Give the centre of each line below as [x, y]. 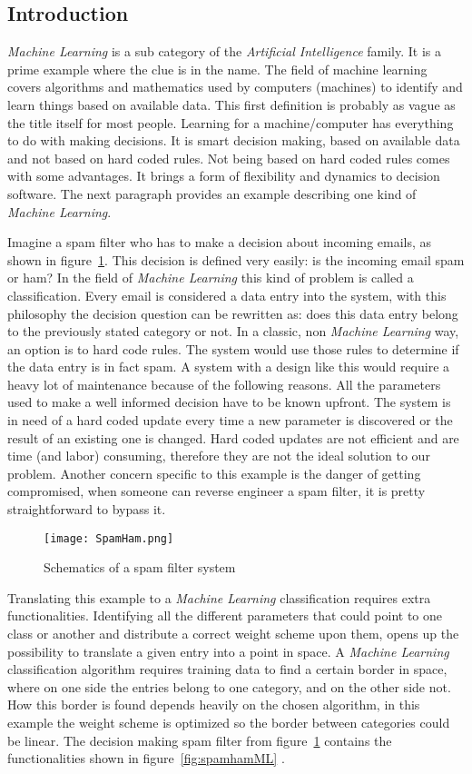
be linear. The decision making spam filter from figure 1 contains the [200, 740]
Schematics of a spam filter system [140, 567]
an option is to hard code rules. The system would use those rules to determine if [233, 348]
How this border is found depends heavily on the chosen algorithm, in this [214, 705]
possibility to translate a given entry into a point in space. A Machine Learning [228, 651]
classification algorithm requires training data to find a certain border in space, [227, 669]
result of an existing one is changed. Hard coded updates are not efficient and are [233, 437]
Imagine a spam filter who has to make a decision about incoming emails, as [220, 242]
